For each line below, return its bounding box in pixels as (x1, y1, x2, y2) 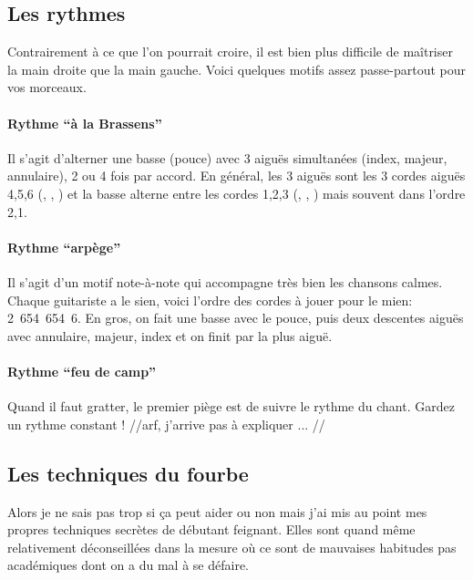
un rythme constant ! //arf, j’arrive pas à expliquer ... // (7, 414, 325, 433)
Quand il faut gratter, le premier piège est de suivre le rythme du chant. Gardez (7, 397, 455, 416)
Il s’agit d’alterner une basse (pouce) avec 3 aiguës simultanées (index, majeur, (7, 148, 447, 167)
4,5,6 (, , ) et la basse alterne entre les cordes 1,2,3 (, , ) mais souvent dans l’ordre (7, 183, 466, 202)
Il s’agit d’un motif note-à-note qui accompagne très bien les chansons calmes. (7, 272, 443, 291)
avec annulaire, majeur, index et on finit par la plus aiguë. (7, 326, 333, 345)
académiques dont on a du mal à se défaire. (7, 555, 250, 575)
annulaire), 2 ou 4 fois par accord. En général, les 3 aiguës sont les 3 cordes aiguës (7, 166, 466, 185)
